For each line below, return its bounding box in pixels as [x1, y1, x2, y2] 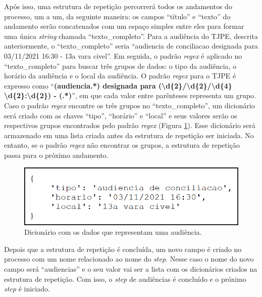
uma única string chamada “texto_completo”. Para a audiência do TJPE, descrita [4, 30, 258, 41]
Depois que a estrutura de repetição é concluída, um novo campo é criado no [4, 243, 242, 254]
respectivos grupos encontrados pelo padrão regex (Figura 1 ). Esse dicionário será [4, 120, 255, 131]
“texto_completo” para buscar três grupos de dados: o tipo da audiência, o [4, 60, 237, 71]
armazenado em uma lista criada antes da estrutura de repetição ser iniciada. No [4, 130, 254, 140]
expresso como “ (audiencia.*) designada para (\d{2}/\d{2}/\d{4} [4, 80, 232, 91]
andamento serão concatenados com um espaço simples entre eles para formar [4, 21, 244, 31]
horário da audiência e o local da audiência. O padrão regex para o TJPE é [4, 70, 236, 81]
